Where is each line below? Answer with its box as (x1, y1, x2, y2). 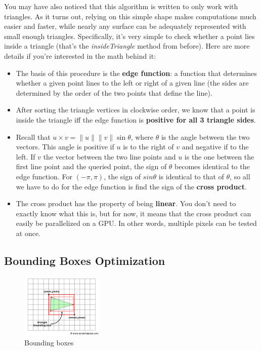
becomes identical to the (175, 161, 250, 172)
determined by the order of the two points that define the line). (16, 87, 212, 98)
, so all (230, 171, 250, 181)
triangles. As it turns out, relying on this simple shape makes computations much (4, 11, 256, 21)
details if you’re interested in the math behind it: (4, 50, 156, 61)
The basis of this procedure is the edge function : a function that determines (16, 67, 257, 78)
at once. (16, 227, 41, 238)
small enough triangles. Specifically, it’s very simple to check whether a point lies (4, 30, 255, 41)
